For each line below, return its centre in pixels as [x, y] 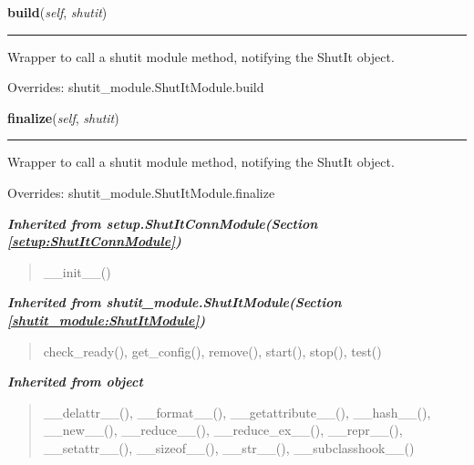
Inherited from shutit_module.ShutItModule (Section [175, 302]
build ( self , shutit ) [57, 12]
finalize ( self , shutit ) [63, 117]
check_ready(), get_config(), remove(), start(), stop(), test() [212, 351]
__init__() [77, 271]
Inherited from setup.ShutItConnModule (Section [163, 223]
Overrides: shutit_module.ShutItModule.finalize [141, 192]
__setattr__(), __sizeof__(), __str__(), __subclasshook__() [229, 447]
